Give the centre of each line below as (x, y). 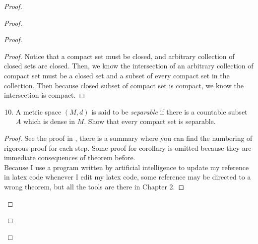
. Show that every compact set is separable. (150, 121)
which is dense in (49, 121)
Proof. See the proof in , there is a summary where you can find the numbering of (128, 138)
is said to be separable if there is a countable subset (169, 111)
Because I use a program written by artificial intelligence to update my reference (127, 167)
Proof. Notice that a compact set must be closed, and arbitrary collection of (119, 56)
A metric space (38, 111)
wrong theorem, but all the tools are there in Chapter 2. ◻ (94, 186)
